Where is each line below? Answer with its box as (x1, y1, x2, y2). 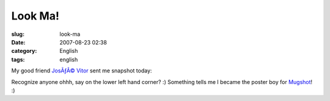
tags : (11, 55, 25, 63)
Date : (11, 38, 26, 46)
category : (11, 47, 37, 55)
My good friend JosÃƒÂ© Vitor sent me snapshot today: (11, 67, 152, 74)
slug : (11, 30, 24, 38)
